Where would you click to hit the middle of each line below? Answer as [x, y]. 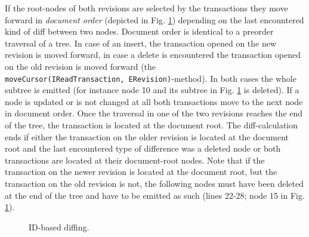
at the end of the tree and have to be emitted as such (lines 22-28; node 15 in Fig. [155, 195]
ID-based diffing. [59, 227]
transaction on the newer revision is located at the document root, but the [141, 172]
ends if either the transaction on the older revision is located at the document [147, 136]
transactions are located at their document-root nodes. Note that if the [135, 160]
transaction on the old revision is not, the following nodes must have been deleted [154, 183]
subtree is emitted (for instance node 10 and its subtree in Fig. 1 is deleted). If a [152, 90]
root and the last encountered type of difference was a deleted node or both [143, 148]
